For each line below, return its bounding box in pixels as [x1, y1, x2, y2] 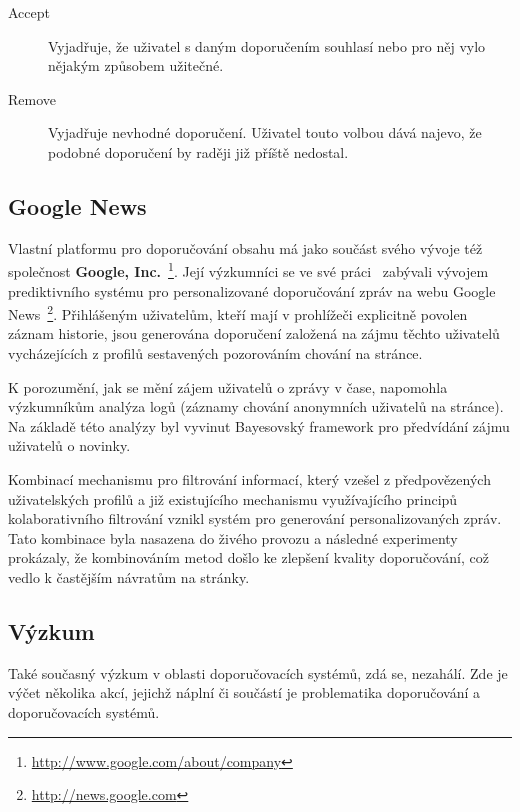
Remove [8, 88, 57, 109]
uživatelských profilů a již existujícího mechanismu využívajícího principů [8, 488, 458, 509]
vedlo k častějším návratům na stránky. [8, 566, 250, 587]
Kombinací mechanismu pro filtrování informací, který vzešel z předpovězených [8, 469, 491, 490]
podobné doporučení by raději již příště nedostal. [48, 141, 349, 162]
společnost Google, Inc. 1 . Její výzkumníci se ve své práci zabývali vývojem [8, 258, 489, 282]
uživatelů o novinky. [8, 435, 131, 456]
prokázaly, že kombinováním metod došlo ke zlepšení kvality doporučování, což [8, 547, 489, 568]
